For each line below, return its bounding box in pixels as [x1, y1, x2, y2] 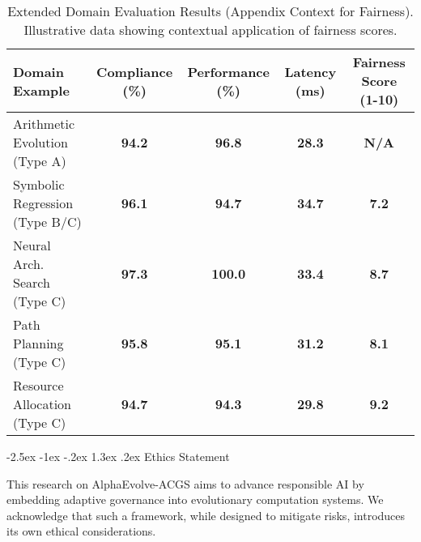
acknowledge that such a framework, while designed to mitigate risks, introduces [6, 506, 406, 523]
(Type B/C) [13, 212, 82, 231]
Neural [13, 236, 51, 254]
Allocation [13, 395, 72, 413]
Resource [13, 376, 64, 395]
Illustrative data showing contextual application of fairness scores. [23, 20, 398, 39]
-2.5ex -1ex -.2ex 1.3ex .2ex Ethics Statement [6, 448, 230, 464]
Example [13, 80, 70, 100]
